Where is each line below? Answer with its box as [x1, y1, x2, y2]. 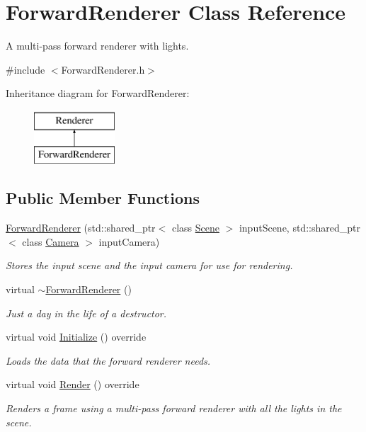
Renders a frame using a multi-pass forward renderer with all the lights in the [6, 401, 342, 416]
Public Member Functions [6, 187, 200, 209]
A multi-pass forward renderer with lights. [6, 38, 189, 53]
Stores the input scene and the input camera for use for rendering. [6, 258, 293, 273]
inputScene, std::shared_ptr [239, 220, 360, 235]
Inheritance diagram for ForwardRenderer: [6, 86, 190, 101]
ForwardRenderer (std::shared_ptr [6, 220, 156, 235]
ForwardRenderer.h [61, 62, 145, 76]
